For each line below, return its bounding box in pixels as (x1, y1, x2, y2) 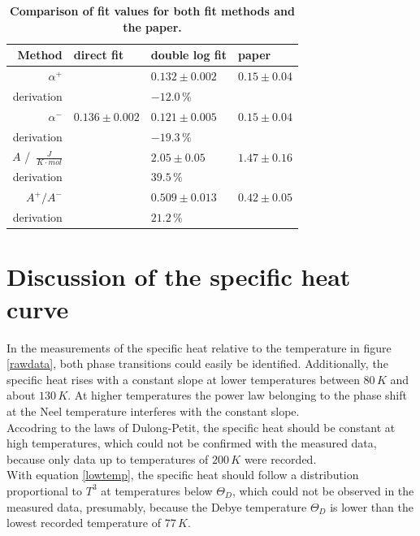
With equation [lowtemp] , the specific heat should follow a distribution (6, 466, 359, 483)
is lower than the (330, 498, 414, 515)
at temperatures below (101, 482, 213, 499)
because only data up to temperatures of (6, 450, 209, 467)
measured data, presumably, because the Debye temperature (6, 498, 307, 515)
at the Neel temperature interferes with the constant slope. (6, 402, 300, 419)
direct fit (73, 46, 124, 63)
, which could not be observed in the (232, 482, 414, 499)
